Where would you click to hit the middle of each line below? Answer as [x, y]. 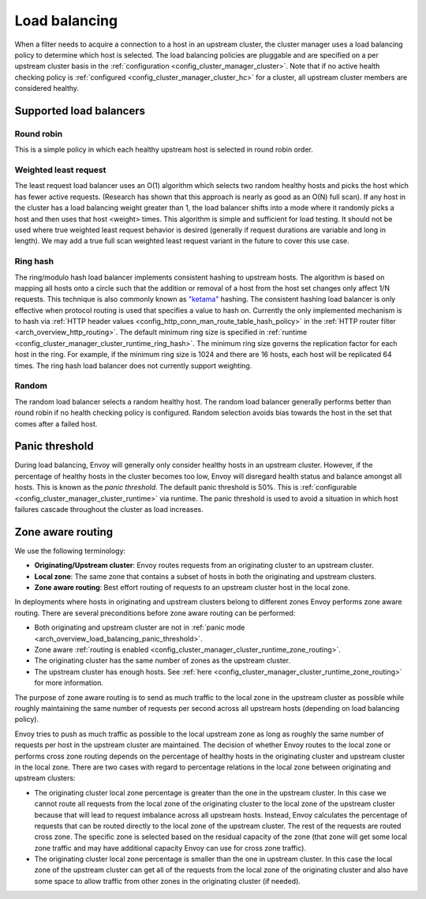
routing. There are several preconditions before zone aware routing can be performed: [155, 613]
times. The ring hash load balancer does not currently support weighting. [133, 365]
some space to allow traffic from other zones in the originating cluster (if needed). [168, 881]
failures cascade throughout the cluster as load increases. [109, 510]
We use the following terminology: [70, 551]
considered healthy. [47, 88]
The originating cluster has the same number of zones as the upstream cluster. [163, 660]
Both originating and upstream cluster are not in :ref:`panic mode [140, 627]
